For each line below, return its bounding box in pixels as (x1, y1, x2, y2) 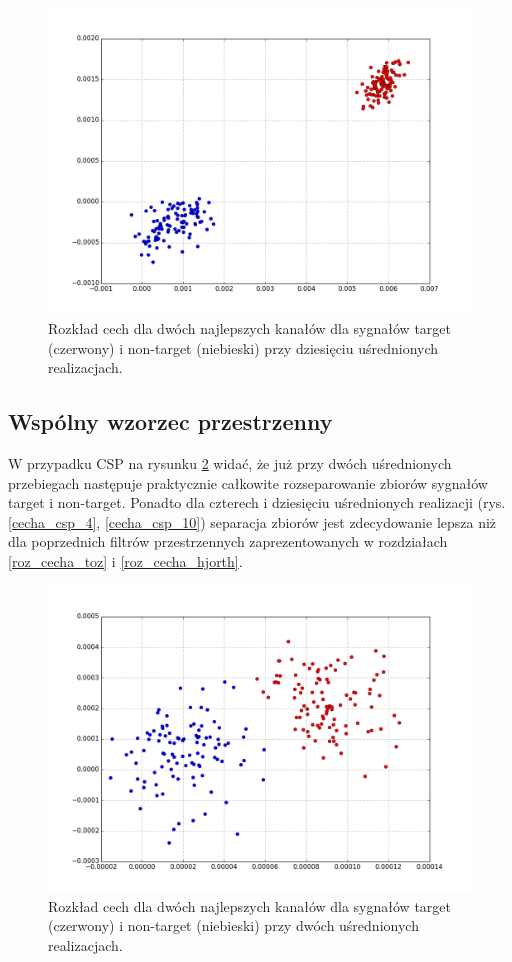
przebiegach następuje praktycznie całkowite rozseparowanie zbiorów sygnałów (8, 472, 488, 493)
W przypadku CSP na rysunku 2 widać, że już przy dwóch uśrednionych (8, 452, 452, 473)
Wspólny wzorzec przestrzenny (8, 406, 333, 437)
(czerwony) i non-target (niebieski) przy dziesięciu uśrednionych (48, 337, 439, 358)
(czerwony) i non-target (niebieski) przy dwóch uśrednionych (48, 915, 419, 936)
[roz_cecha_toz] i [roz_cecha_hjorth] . (8, 550, 243, 571)
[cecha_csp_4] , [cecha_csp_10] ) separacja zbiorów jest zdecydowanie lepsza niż (8, 511, 497, 532)
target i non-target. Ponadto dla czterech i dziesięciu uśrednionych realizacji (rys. (8, 492, 506, 513)
